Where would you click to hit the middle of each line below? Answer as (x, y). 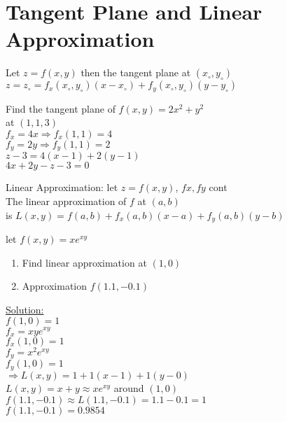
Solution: (25, 309)
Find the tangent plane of (61, 108)
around (129, 387)
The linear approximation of (66, 201)
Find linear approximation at (84, 262)
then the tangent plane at (136, 72)
